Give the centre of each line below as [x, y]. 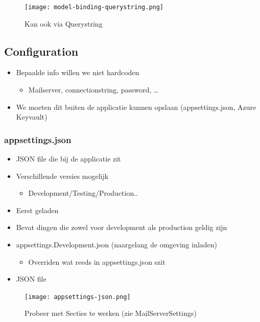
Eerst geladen [37, 210]
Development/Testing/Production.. [83, 193]
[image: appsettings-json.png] [78, 297]
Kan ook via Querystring [64, 23]
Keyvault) [32, 117]
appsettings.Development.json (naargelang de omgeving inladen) [117, 245]
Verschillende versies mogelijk [62, 176]
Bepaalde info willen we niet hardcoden [78, 72]
